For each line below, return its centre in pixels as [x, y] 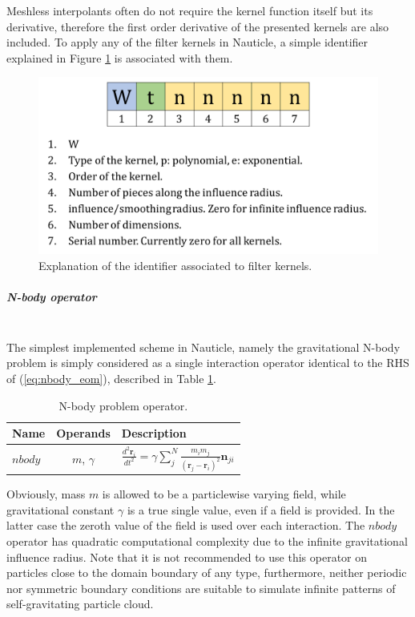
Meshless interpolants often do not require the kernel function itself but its [190, 10]
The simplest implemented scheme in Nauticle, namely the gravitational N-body [203, 347]
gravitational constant [60, 509]
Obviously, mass [46, 494]
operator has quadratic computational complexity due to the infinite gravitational [207, 541]
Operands [83, 433]
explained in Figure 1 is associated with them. [120, 57]
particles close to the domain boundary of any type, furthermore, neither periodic [207, 573]
